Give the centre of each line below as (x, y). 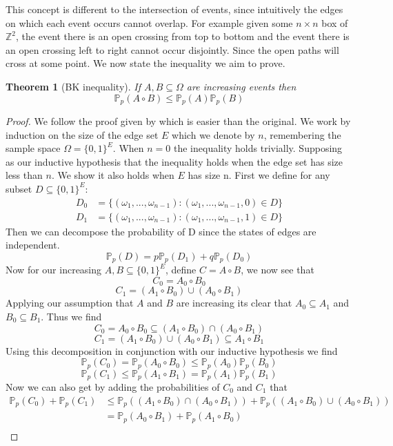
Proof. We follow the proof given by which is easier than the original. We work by (178, 121)
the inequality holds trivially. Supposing (258, 148)
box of (335, 22)
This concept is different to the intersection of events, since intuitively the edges (174, 9)
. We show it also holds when (113, 175)
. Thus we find (71, 316)
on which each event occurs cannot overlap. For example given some (149, 22)
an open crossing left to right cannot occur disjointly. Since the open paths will (172, 49)
